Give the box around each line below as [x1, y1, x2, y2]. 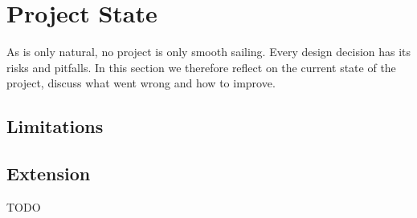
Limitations [6, 114, 104, 139]
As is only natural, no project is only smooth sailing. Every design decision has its [6, 43, 411, 60]
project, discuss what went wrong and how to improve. [6, 75, 276, 91]
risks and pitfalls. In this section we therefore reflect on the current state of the [6, 59, 396, 75]
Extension [6, 161, 91, 186]
